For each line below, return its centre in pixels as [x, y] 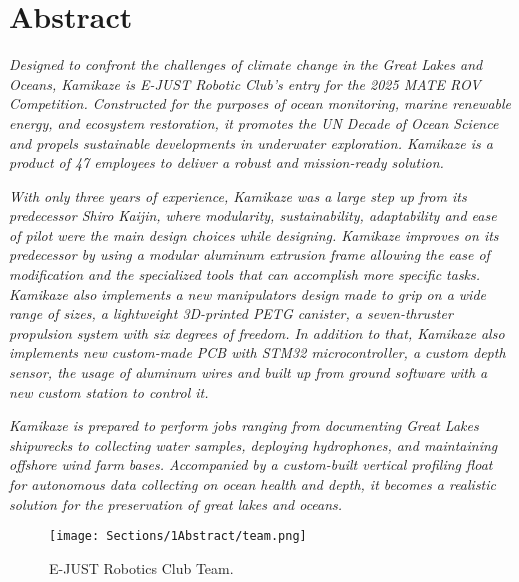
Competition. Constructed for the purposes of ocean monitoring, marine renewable [260, 103]
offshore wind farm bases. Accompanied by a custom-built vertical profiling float [251, 464]
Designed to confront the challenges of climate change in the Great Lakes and [246, 64]
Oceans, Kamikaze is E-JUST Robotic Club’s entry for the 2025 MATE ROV [245, 83]
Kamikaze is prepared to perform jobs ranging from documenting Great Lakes [244, 425]
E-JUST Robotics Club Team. [141, 567]
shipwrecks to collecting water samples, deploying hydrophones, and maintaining [253, 444]
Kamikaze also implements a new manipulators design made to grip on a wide [248, 293]
